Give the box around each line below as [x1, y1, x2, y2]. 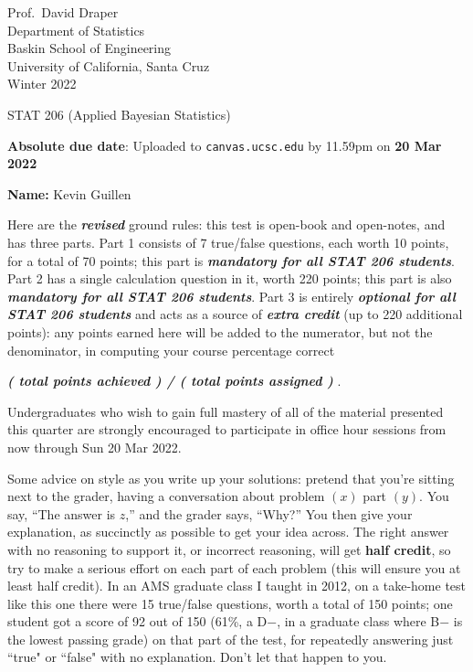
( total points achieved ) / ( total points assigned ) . [7, 371, 342, 390]
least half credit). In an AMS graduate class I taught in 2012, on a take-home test [7, 576, 467, 595]
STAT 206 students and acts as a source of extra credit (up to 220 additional [7, 304, 463, 324]
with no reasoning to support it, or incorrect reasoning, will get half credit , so [7, 539, 451, 559]
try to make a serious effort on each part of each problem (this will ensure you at [7, 558, 461, 577]
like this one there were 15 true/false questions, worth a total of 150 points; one [7, 593, 453, 613]
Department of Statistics [7, 20, 145, 39]
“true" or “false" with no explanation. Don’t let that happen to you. [7, 647, 387, 667]
